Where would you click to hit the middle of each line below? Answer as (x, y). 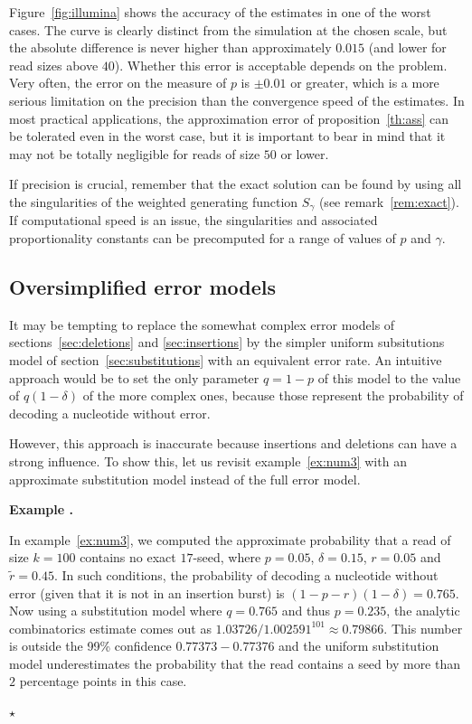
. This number (423, 628)
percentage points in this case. (103, 681)
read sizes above (54, 65)
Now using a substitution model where (116, 611)
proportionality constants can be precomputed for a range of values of (203, 237)
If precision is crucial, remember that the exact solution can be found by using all (236, 184)
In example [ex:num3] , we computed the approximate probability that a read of (230, 539)
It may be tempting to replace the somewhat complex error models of (202, 324)
